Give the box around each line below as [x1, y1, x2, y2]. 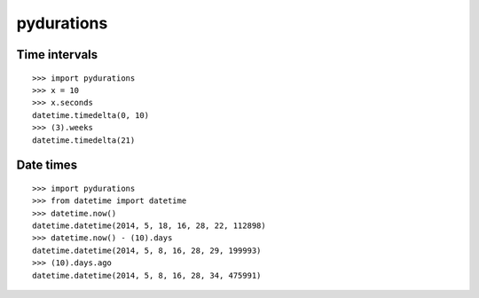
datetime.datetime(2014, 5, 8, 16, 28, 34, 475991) [32, 271, 262, 280]
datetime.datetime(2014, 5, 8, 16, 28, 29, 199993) [32, 245, 262, 255]
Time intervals [16, 47, 98, 62]
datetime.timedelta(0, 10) [32, 110, 150, 120]
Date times [16, 158, 78, 173]
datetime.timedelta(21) [32, 135, 136, 145]
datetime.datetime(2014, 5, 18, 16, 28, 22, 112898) [32, 221, 266, 231]
